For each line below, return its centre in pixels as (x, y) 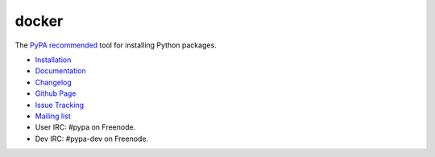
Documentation (60, 71)
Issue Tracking (60, 105)
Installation (53, 60)
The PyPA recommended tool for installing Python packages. (116, 45)
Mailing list (53, 116)
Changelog (53, 82)
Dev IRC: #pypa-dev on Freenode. (92, 138)
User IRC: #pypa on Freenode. (85, 127)
